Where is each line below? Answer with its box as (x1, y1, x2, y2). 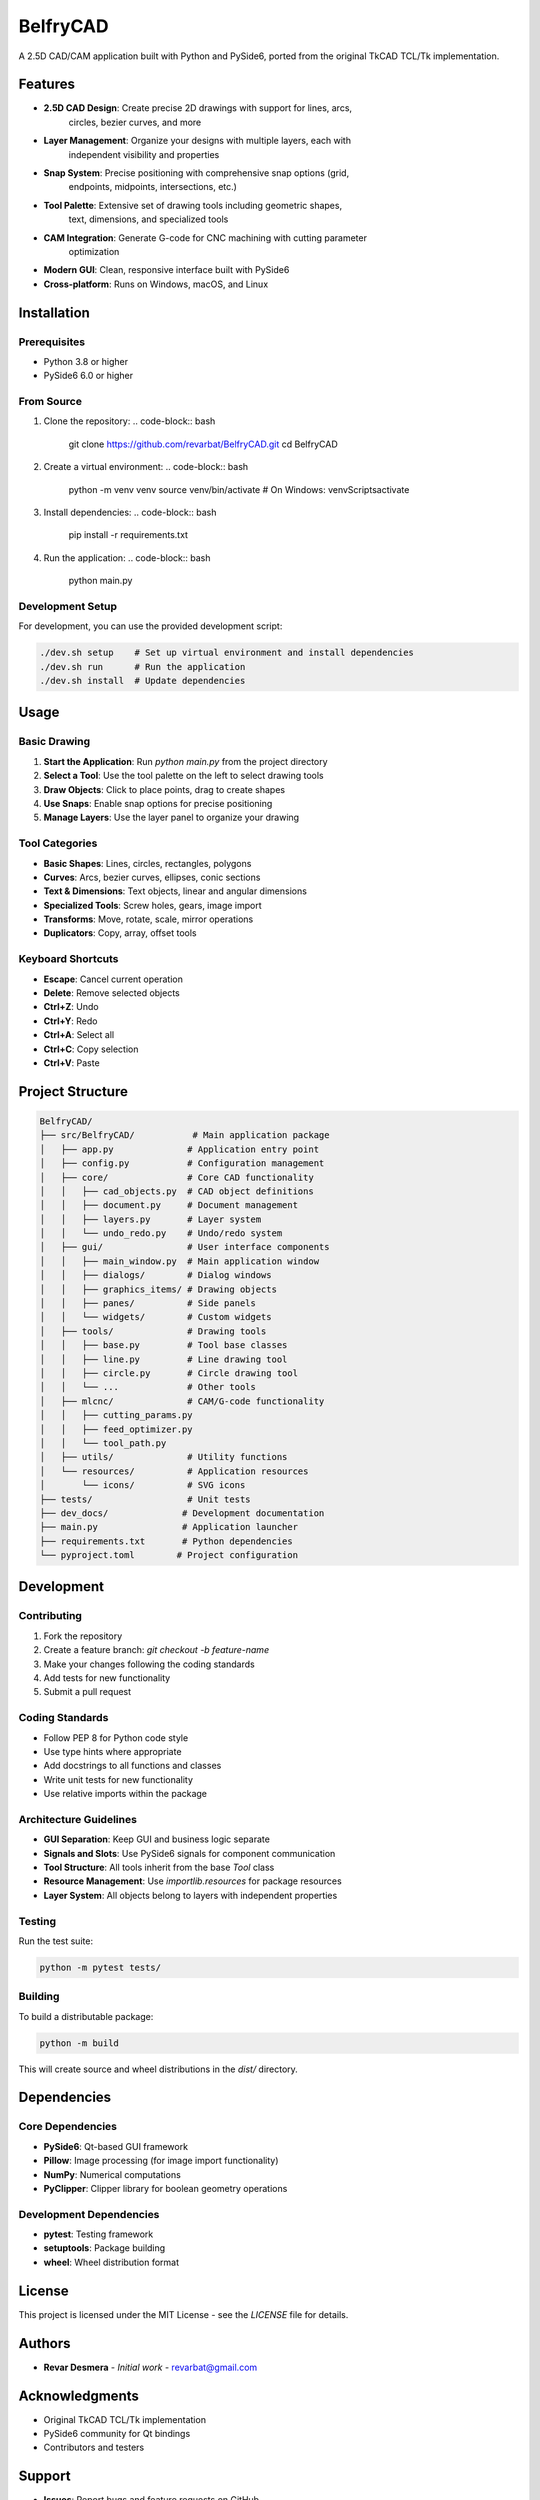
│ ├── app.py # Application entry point (39, 1143, 320, 1155)
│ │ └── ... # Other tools (39, 1381, 257, 1393)
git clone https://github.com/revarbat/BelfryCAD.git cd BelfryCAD (68, 438, 339, 450)
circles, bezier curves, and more (68, 116, 202, 128)
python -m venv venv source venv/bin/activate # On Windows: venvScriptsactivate (68, 483, 410, 495)
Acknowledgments (18, 2387, 140, 2404)
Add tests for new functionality (43, 1672, 171, 1684)
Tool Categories (18, 836, 98, 850)
